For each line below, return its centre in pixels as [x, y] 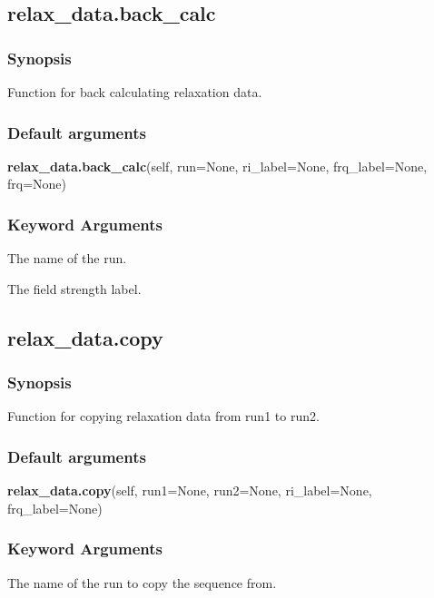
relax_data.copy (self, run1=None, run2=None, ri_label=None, [190, 490]
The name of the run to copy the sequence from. [142, 582]
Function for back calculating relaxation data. [135, 92]
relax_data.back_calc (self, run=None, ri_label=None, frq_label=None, [217, 166]
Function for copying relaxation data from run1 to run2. [163, 416]
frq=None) [37, 184]
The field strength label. [74, 288]
